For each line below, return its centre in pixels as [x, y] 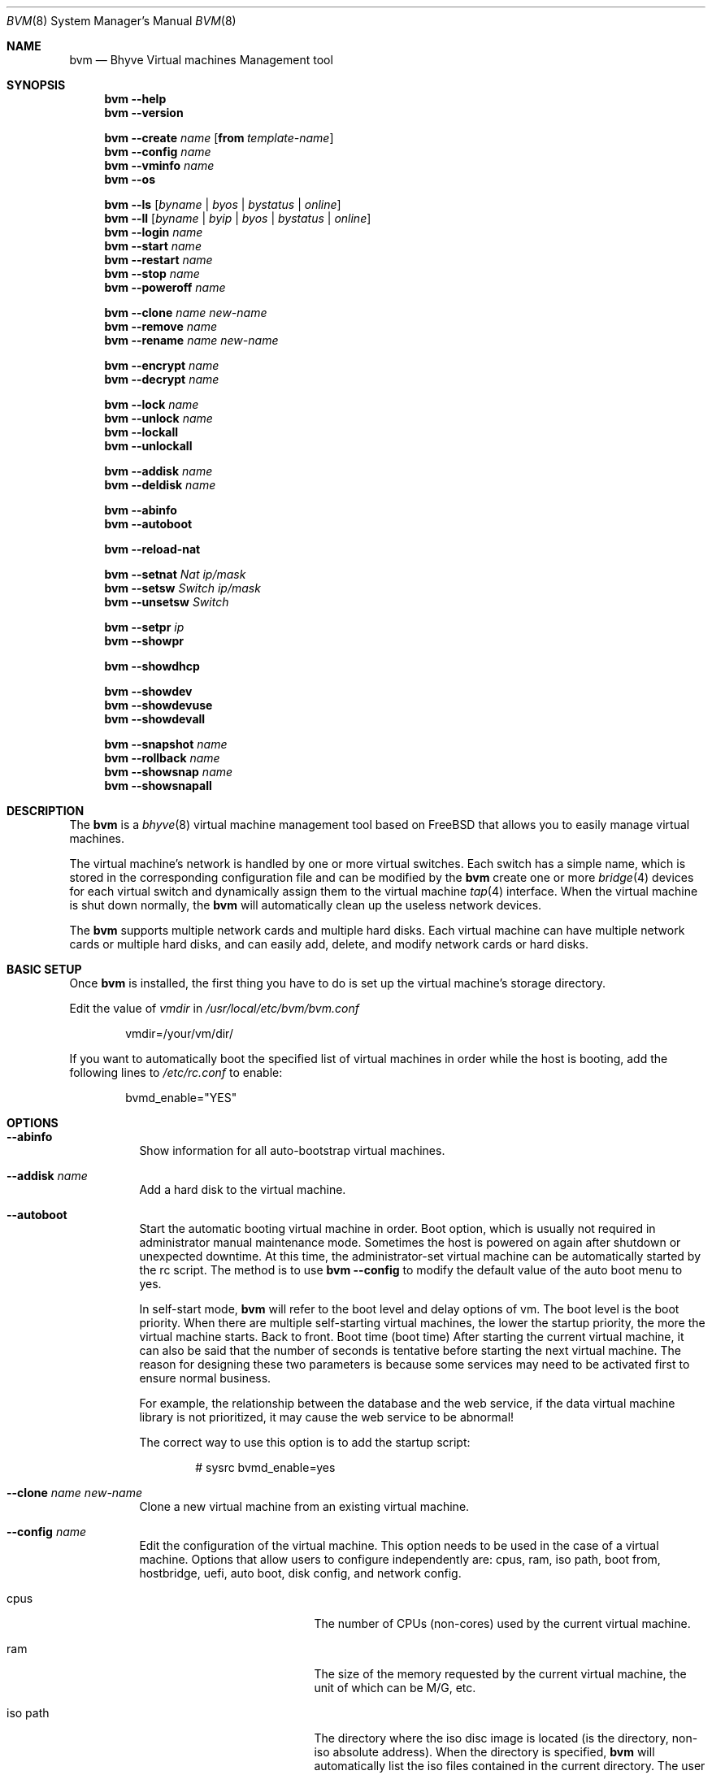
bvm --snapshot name [166, 744]
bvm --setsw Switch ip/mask [182, 588]
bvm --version [144, 113]
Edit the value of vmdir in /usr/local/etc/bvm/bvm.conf [214, 1008]
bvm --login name [154, 232]
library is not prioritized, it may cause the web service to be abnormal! [327, 1417]
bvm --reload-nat [152, 549]
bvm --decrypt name [162, 379]
